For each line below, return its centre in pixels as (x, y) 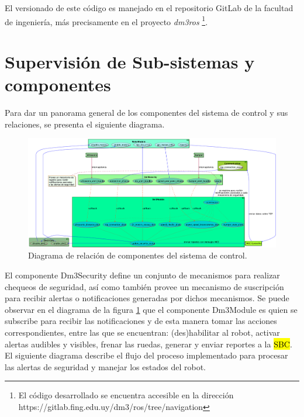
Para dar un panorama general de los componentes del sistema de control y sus (146, 113)
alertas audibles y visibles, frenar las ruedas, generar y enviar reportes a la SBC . (148, 344)
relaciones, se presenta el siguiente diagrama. (85, 124)
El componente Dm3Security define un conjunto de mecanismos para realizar (142, 275)
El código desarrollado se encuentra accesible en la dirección (126, 395)
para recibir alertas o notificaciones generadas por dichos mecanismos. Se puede (147, 298)
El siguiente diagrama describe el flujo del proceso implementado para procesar (146, 355)
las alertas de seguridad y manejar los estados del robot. (105, 366)
